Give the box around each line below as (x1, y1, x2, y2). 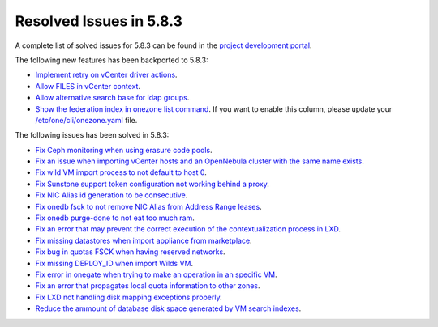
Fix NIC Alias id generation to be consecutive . (35, 190, 188, 200)
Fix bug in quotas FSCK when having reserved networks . (35, 247, 226, 257)
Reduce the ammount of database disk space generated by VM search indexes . (35, 304, 302, 313)
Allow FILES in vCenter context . (35, 81, 141, 91)
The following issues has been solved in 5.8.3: (15, 130, 170, 140)
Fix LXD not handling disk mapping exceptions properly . (35, 292, 222, 302)
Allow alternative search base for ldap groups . (35, 93, 190, 103)
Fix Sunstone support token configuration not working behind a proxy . (35, 179, 269, 189)
